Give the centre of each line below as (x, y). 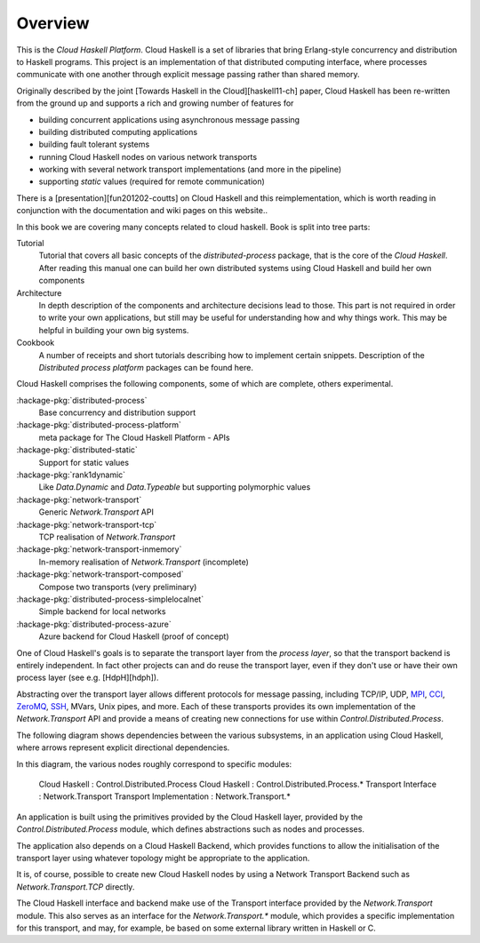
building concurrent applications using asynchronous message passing (169, 119)
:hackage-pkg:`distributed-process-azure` (94, 624)
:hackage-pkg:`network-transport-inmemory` (99, 549)
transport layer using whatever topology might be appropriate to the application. (163, 858)
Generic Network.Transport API (96, 512)
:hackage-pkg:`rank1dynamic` (71, 475)
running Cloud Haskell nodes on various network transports (148, 156)
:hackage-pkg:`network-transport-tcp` (87, 524)
